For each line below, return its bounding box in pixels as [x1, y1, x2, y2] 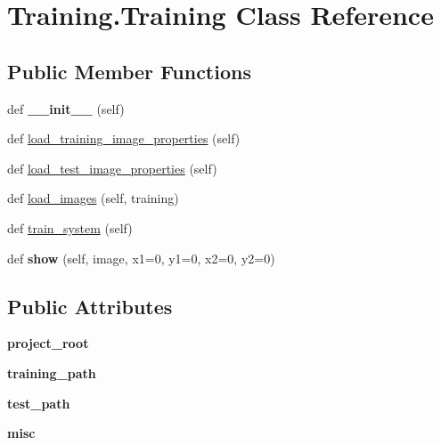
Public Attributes [7, 292, 173, 320]
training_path [7, 363, 96, 382]
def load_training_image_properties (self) [7, 129, 241, 148]
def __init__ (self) [7, 99, 125, 117]
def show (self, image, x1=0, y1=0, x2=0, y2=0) [7, 248, 275, 267]
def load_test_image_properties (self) [7, 158, 217, 177]
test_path [7, 393, 70, 412]
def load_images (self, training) [7, 189, 179, 207]
